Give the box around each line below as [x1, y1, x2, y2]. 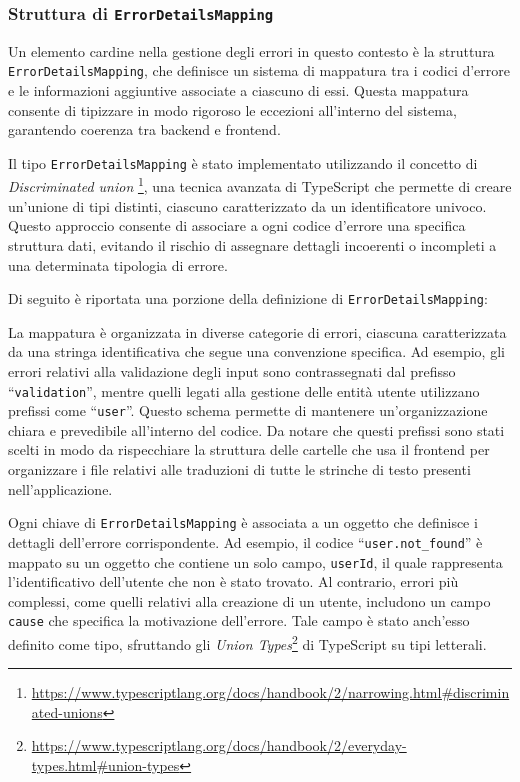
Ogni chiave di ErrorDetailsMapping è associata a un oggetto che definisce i [8, 512, 478, 533]
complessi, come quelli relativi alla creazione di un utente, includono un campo [8, 590, 491, 611]
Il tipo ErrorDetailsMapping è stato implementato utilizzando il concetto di [8, 152, 478, 173]
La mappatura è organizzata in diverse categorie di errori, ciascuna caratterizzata [8, 321, 507, 342]
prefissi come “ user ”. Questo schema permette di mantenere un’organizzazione [8, 400, 488, 421]
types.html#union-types [31, 755, 180, 776]
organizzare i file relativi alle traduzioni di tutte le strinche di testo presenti [8, 459, 471, 480]
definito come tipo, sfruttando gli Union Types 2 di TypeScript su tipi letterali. [8, 631, 487, 654]
